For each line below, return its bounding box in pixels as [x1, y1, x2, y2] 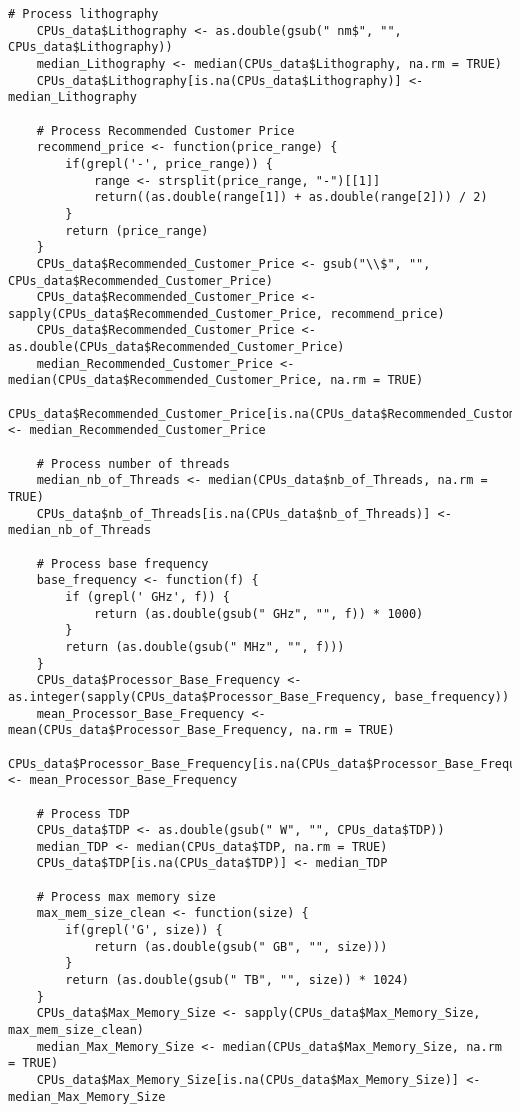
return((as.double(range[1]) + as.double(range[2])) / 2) [93, 190, 488, 205]
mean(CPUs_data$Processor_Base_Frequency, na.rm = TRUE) [8, 723, 395, 738]
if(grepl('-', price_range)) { [65, 156, 273, 171]
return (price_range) [65, 223, 209, 238]
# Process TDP [36, 806, 130, 821]
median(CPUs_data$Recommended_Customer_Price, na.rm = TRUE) [8, 373, 424, 388]
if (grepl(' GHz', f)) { [65, 589, 230, 604]
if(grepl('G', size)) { [65, 923, 223, 938]
